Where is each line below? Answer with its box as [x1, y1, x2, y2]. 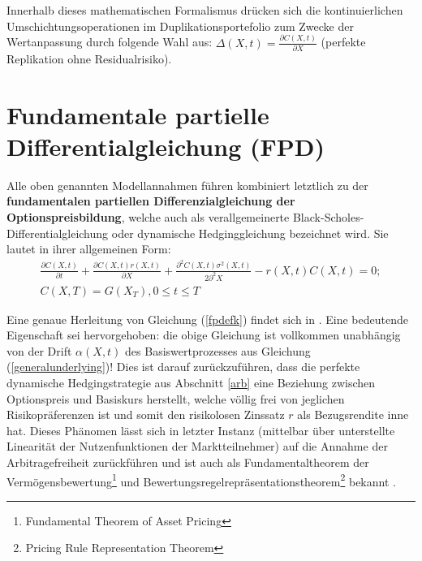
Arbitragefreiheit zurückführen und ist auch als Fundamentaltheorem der [6, 453, 369, 470]
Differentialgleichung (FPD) [6, 129, 325, 162]
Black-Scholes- [292, 208, 364, 225]
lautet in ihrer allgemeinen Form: [6, 240, 171, 257]
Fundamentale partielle [6, 97, 269, 131]
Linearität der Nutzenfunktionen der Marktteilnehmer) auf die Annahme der [6, 438, 388, 455]
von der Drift [6, 342, 72, 359]
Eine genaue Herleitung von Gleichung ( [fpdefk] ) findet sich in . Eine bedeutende [6, 310, 408, 327]
